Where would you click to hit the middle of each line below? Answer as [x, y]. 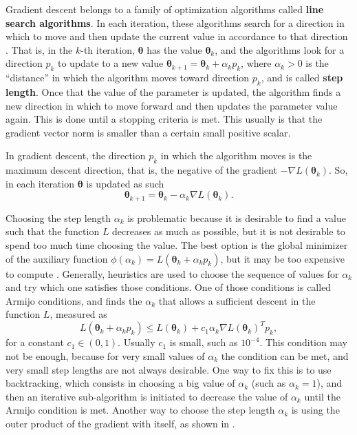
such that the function [53, 231]
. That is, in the [39, 49]
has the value [174, 49]
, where [256, 63]
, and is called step [302, 78]
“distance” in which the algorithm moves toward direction [128, 78]
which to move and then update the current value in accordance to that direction [177, 36]
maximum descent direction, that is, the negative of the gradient [141, 170]
